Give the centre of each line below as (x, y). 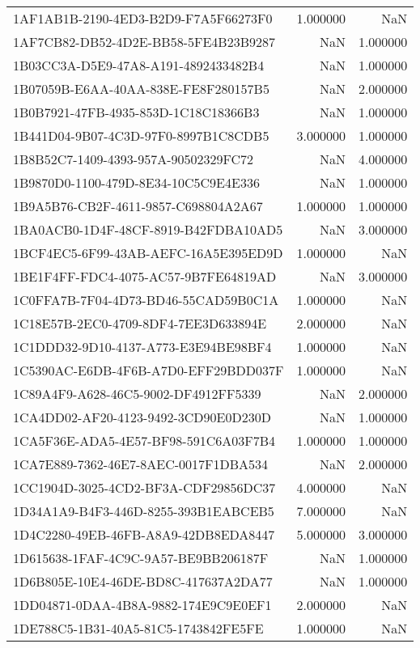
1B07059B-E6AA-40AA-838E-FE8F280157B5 (141, 89)
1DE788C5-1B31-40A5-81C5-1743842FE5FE (138, 628)
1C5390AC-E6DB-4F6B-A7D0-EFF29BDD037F (148, 370)
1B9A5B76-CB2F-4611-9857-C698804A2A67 (138, 206)
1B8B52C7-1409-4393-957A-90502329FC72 (134, 159)
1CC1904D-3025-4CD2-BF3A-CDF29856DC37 (144, 487)
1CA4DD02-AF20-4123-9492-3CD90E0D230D (142, 417)
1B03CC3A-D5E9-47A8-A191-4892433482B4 (139, 65)
